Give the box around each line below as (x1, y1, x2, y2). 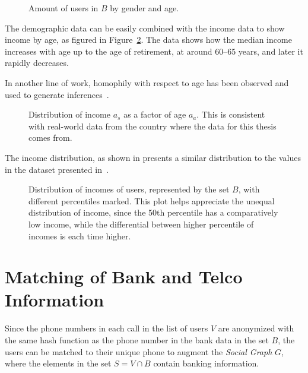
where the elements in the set (5, 357, 112, 369)
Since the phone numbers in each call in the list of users (5, 322, 208, 334)
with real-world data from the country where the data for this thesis (28, 119, 277, 132)
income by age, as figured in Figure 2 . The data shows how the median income (5, 33, 292, 46)
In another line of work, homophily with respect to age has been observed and (5, 76, 289, 88)
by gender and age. (110, 2, 179, 14)
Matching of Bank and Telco (5, 264, 243, 289)
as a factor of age (123, 108, 186, 121)
